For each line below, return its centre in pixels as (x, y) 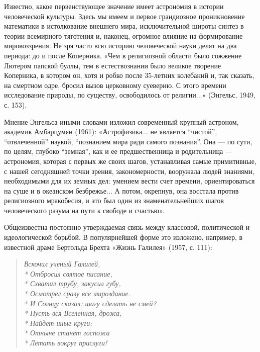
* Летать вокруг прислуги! (66, 342)
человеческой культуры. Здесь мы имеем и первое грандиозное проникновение (124, 16)
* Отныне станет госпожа (67, 333)
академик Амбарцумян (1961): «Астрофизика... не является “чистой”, (111, 131)
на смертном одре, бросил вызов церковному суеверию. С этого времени (115, 85)
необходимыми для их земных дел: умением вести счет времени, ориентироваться (129, 181)
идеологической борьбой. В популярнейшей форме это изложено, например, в (123, 237)
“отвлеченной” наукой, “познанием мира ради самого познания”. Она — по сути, (128, 141)
